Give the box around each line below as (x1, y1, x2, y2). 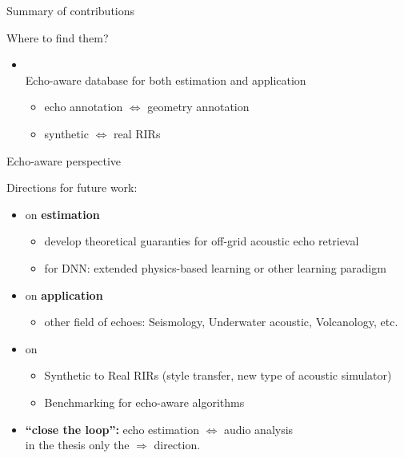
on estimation (25, 205, 100, 222)
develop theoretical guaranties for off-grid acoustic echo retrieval (44, 233, 359, 249)
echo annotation (44, 98, 123, 115)
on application (25, 286, 103, 303)
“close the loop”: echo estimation (25, 420, 199, 437)
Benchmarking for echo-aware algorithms (44, 393, 245, 410)
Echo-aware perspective (6, 152, 122, 169)
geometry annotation (147, 98, 250, 115)
